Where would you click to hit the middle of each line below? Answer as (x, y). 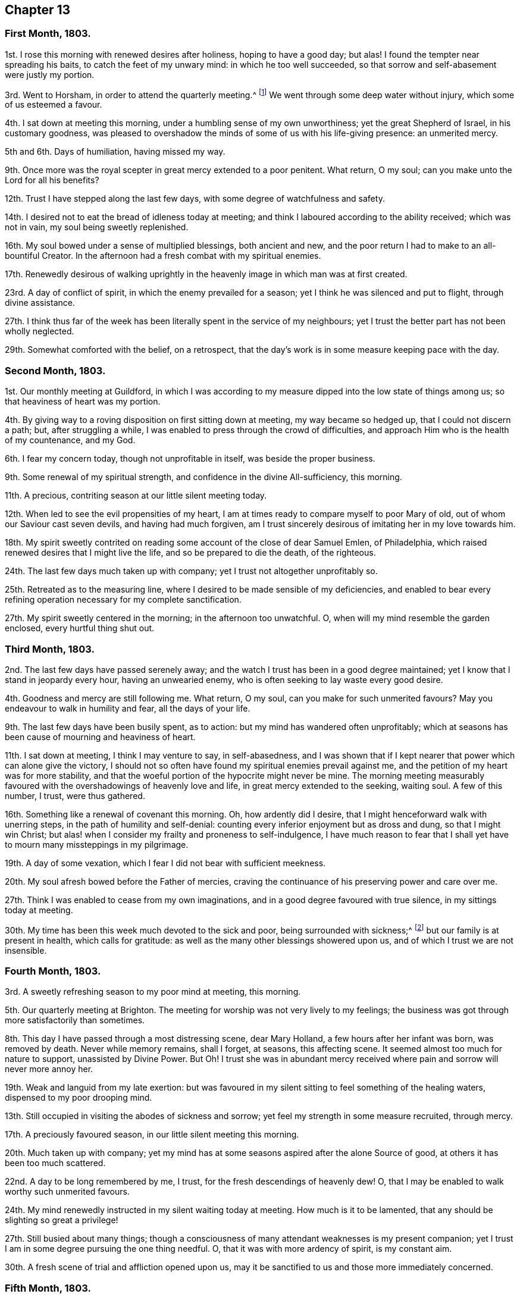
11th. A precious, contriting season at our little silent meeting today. (136, 496)
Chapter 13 (38, 10)
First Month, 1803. (48, 34)
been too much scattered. (55, 1163)
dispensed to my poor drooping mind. (79, 1098)
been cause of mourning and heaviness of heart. (100, 737)
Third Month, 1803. (50, 649)
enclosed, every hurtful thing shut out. (80, 628)
